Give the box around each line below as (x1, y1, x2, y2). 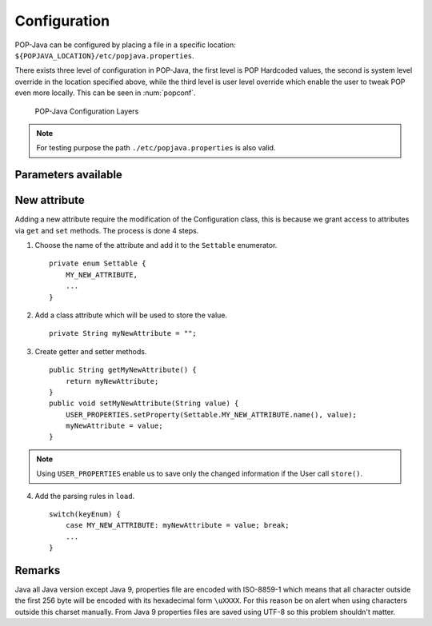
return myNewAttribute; (65, 377, 159, 385)
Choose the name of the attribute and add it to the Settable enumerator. (34, 240, 278, 249)
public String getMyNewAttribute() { (49, 365, 198, 375)
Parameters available (14, 168, 123, 181)
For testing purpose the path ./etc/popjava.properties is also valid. (36, 143, 276, 153)
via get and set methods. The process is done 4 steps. (14, 225, 199, 235)
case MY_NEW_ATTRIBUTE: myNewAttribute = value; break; (65, 520, 290, 530)
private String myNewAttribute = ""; (49, 329, 198, 338)
